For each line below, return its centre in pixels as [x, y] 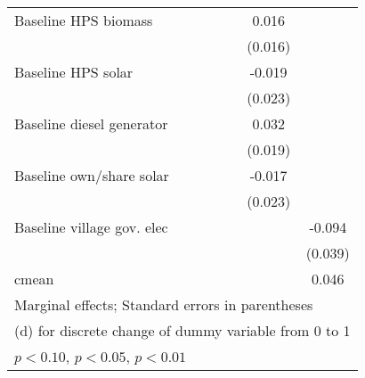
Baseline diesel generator [91, 123]
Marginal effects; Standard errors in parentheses [164, 304]
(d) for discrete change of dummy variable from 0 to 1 [182, 330]
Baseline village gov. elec [91, 227]
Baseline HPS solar [74, 72]
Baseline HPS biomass [84, 20]
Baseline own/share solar [92, 175]
